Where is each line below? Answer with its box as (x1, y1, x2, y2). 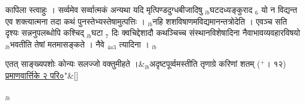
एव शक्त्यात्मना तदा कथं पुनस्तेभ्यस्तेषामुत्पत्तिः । (5, 15, 145, 27)
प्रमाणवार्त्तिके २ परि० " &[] (5, 69, 79, 81)
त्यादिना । (119, 38, 149, 50)
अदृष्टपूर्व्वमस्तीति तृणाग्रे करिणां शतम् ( (149, 57, 260, 70)
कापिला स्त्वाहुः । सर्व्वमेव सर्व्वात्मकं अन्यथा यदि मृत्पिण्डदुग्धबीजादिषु (5, 4, 203, 15)
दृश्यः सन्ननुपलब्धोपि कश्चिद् (5, 26, 84, 39)
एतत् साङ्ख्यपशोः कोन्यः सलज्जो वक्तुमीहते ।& (5, 57, 145, 70)
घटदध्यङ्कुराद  (209, 4, 256, 15)
